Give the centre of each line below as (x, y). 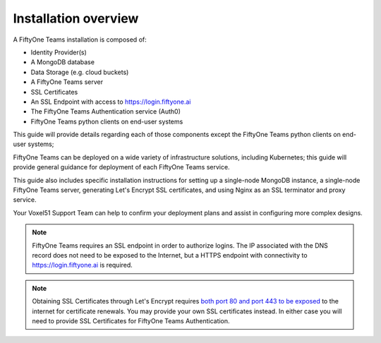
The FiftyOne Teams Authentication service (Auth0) (106, 112)
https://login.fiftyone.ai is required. (83, 265)
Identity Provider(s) (59, 52)
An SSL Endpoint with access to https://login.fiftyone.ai (111, 102)
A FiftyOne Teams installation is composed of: (80, 40)
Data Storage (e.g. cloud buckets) (80, 72)
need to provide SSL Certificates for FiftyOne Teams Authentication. (131, 320)
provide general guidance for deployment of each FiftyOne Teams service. (121, 167)
